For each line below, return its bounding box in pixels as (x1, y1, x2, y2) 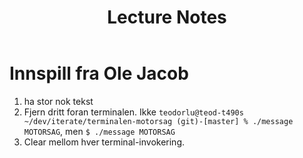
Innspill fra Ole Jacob (9, 62, 189, 85)
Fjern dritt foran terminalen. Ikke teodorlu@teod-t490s (23, 106, 244, 118)
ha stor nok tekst (23, 95, 94, 107)
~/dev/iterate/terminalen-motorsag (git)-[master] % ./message (23, 116, 294, 126)
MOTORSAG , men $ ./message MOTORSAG (23, 125, 176, 137)
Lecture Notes (107, 6, 227, 29)
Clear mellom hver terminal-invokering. (23, 136, 186, 148)
